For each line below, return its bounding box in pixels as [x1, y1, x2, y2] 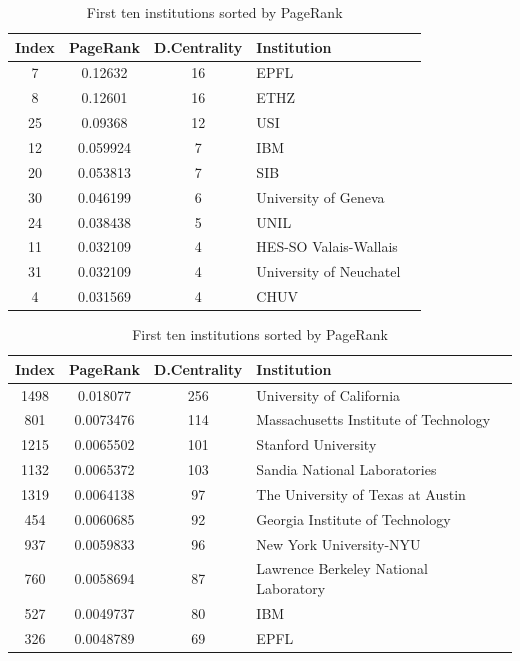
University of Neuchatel [256, 261, 401, 282]
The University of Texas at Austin [256, 483, 466, 504]
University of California [256, 384, 401, 405]
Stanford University [256, 434, 377, 455]
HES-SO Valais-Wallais [256, 236, 398, 257]
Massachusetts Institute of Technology [256, 409, 491, 430]
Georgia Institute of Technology [256, 508, 451, 529]
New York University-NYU [256, 533, 421, 554]
